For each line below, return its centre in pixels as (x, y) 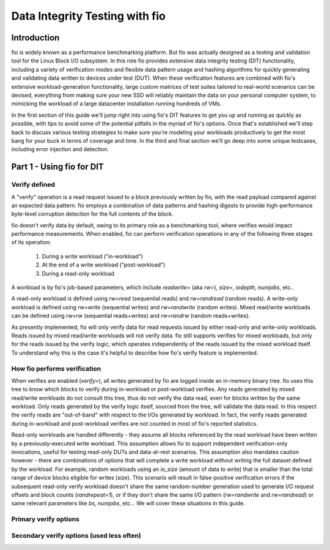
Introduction (35, 38)
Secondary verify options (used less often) (76, 535)
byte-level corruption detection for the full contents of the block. (92, 214)
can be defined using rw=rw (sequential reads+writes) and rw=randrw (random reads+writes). (131, 316)
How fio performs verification (56, 369)
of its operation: (31, 243)
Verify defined (33, 185)
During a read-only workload (78, 273)
